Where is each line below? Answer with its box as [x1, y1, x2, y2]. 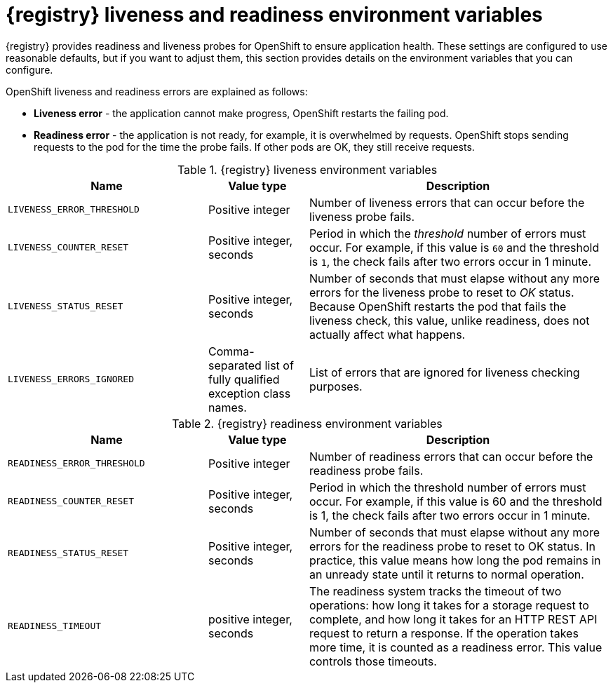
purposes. [309, 379, 363, 393]
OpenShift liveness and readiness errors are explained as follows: [6, 85, 308, 97]
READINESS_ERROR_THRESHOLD [8, 458, 145, 469]
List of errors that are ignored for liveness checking [309, 365, 580, 379]
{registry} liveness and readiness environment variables [6, 3, 543, 27]
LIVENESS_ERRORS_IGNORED [8, 374, 135, 385]
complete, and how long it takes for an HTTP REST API [309, 612, 598, 626]
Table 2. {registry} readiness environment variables [172, 416, 443, 431]
